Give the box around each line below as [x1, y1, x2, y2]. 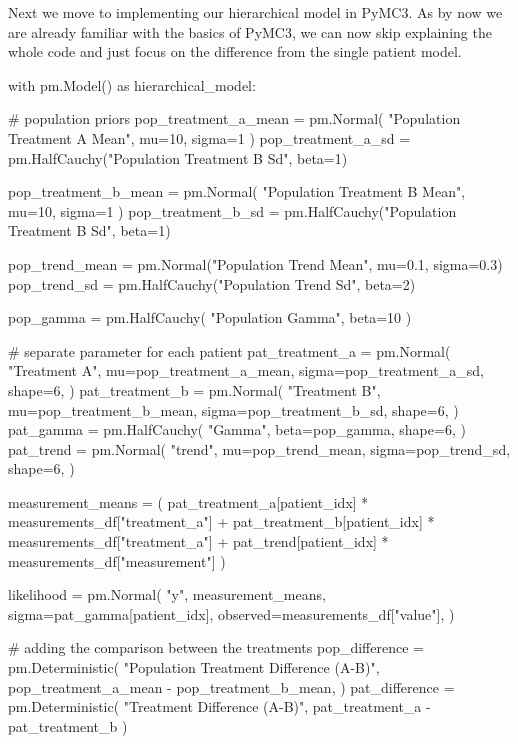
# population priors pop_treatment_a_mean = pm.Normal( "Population [8, 108, 461, 129]
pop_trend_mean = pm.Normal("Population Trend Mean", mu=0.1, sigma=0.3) [8, 253, 503, 274]
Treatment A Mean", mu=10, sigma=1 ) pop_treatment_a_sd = [8, 127, 411, 148]
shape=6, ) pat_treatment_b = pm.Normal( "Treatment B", [8, 379, 381, 400]
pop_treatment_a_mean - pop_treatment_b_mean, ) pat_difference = [8, 676, 455, 697]
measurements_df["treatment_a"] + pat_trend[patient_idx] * [8, 531, 389, 552]
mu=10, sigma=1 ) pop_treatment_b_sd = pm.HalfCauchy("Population [8, 200, 457, 221]
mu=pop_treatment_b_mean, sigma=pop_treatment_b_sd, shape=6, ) [8, 399, 459, 420]
